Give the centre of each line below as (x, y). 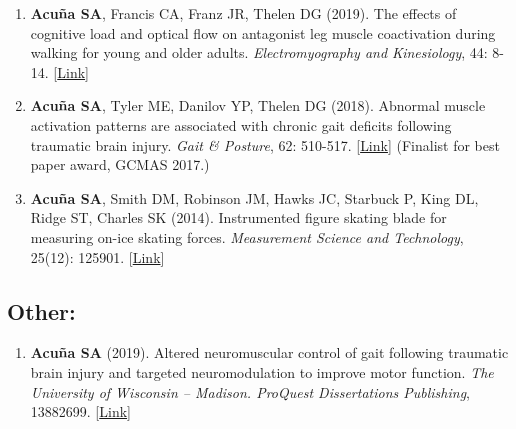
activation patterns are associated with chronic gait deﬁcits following (241, 124)
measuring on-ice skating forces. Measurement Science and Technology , (247, 236)
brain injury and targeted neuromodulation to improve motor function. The (262, 371)
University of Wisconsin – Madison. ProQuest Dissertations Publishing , (250, 391)
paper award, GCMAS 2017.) (120, 164)
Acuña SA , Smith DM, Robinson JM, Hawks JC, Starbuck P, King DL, (254, 197)
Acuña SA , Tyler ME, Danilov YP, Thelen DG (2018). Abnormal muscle (258, 105)
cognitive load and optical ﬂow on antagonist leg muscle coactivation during (263, 32)
